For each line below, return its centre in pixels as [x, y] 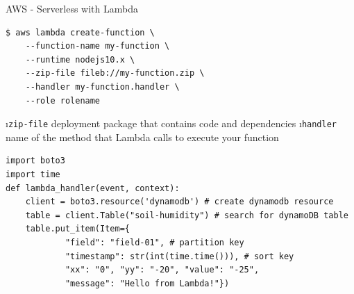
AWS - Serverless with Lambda [72, 8]
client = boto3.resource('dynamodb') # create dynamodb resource [179, 202]
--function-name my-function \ [98, 46]
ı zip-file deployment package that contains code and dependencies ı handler [171, 123]
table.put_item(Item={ [77, 229]
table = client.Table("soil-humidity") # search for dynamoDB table [187, 215]
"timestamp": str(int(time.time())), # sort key [179, 256]
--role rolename [63, 100]
